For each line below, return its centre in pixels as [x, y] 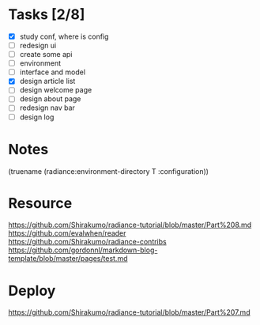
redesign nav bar [47, 108]
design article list [47, 81]
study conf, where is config [64, 36]
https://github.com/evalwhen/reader [67, 233]
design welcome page [56, 90]
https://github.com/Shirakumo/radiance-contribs [88, 242]
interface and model [52, 72]
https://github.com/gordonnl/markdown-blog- [83, 250]
